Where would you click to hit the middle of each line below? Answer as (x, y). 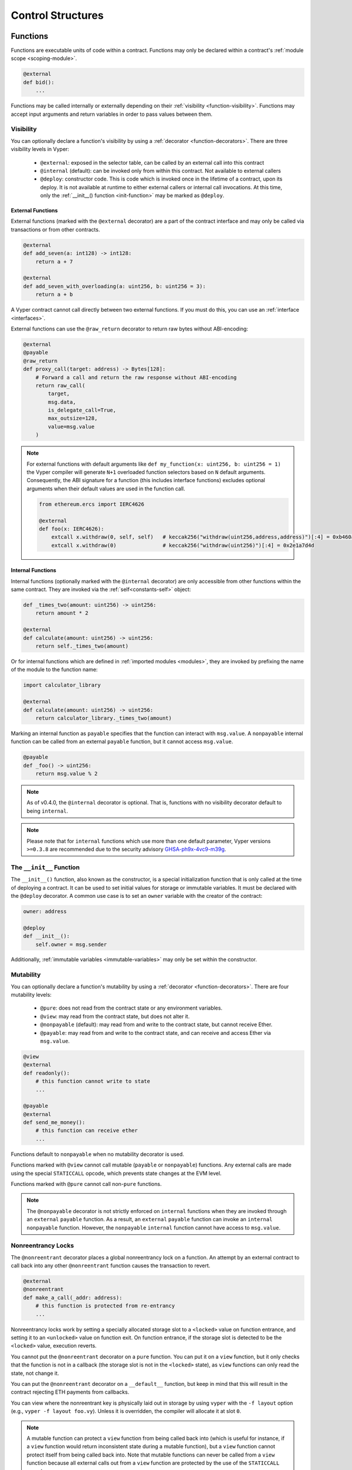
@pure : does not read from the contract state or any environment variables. (131, 1008)
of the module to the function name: (54, 670)
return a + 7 (54, 261)
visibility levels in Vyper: (40, 149)
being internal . (48, 811)
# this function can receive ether (87, 1131)
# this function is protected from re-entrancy (105, 1306)
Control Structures (57, 15)
